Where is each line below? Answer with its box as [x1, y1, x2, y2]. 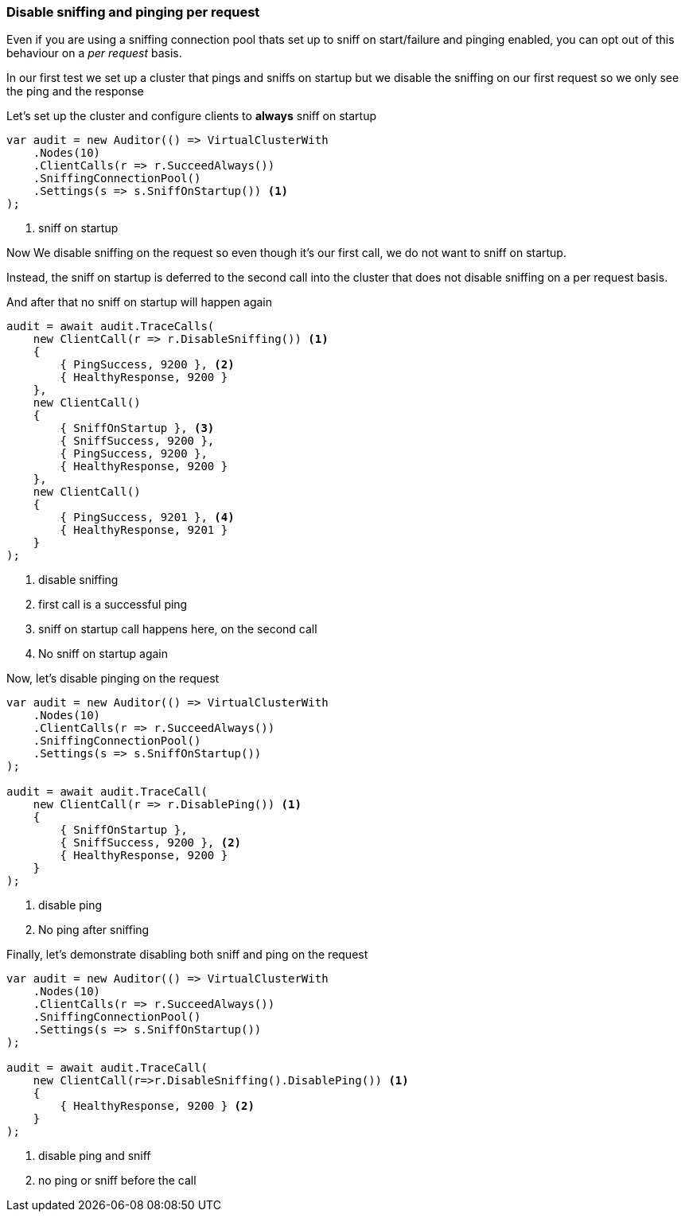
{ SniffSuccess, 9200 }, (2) [60, 836, 242, 850]
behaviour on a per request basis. [6, 46, 182, 60]
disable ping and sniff [38, 1149, 151, 1163]
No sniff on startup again [38, 647, 169, 661]
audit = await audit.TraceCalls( [6, 320, 215, 333]
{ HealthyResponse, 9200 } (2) [60, 1099, 255, 1113]
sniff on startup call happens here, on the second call [38, 622, 317, 636]
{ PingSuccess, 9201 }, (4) [60, 511, 235, 524]
